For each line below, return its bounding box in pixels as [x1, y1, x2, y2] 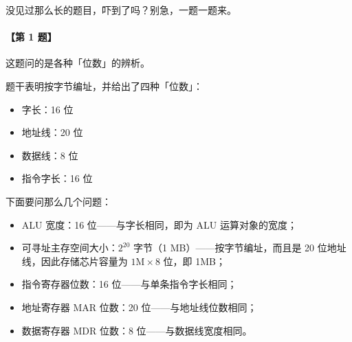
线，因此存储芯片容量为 [21, 253, 128, 268]
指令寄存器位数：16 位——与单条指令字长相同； [21, 277, 237, 291]
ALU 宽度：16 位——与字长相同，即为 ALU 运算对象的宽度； [21, 217, 297, 231]
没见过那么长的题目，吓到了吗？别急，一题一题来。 [5, 3, 236, 16]
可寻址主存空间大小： [21, 240, 118, 255]
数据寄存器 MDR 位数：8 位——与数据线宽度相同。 [21, 323, 252, 337]
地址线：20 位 [21, 125, 83, 139]
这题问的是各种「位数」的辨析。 [5, 56, 150, 70]
